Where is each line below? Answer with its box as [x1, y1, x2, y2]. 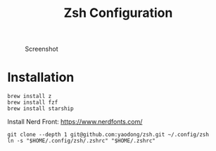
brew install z [7, 93, 52, 100]
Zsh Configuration [63, 5, 173, 21]
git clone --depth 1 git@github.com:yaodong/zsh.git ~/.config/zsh [7, 131, 210, 138]
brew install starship [7, 105, 74, 112]
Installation [7, 69, 75, 85]
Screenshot [25, 44, 58, 54]
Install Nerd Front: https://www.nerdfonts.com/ [7, 118, 143, 126]
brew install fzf [7, 99, 58, 107]
